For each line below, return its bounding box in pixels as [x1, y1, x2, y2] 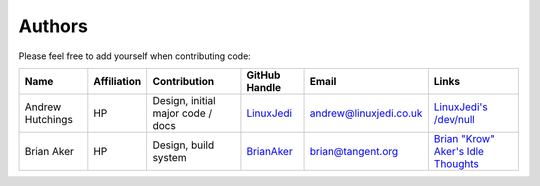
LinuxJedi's [433, 100, 489, 114]
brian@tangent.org [309, 144, 399, 158]
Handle [246, 80, 282, 94]
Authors [18, 15, 89, 37]
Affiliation [93, 74, 142, 88]
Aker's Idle [433, 144, 485, 158]
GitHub [246, 68, 281, 82]
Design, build [152, 138, 215, 152]
